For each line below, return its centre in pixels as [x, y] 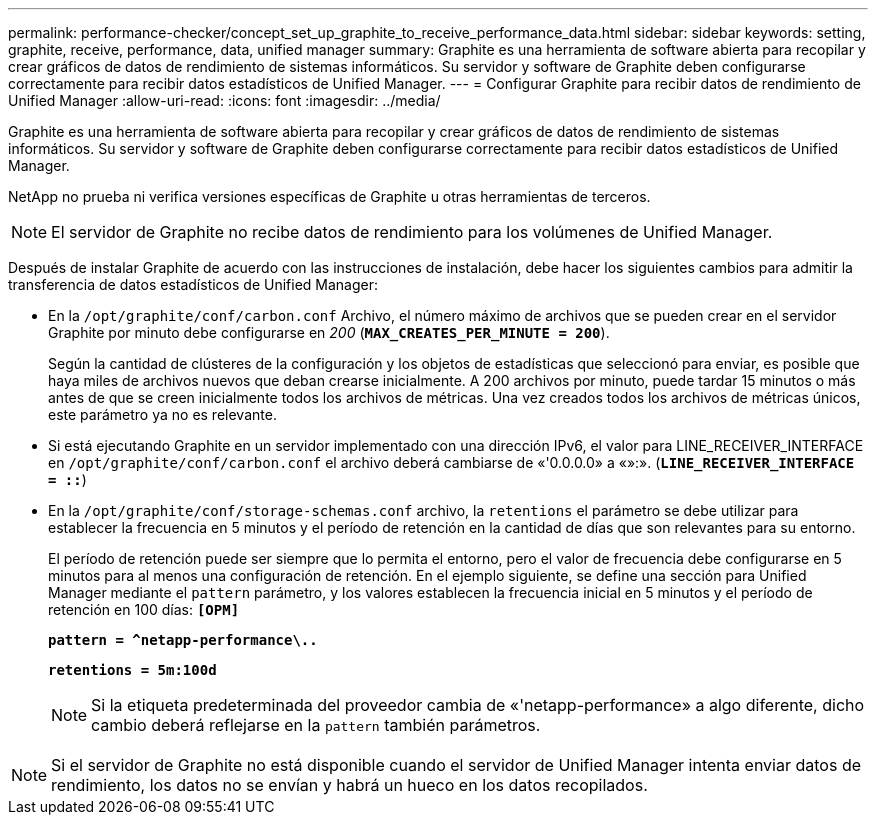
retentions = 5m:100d [132, 670]
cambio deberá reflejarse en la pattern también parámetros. [316, 725]
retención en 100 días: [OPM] [144, 609]
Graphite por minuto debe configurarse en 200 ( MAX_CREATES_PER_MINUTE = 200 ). [329, 332]
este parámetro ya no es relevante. [162, 414]
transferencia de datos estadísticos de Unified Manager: [193, 284]
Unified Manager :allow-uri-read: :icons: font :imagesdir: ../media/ [224, 100]
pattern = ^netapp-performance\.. [183, 640]
